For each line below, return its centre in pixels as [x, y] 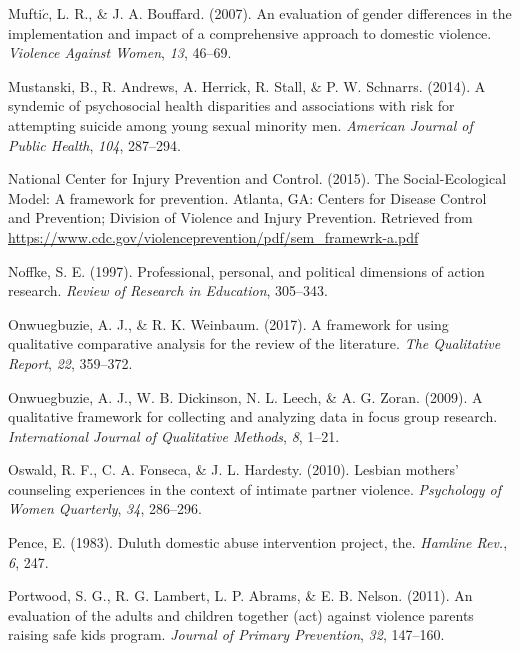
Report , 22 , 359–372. [70, 362]
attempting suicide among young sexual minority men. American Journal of [240, 124]
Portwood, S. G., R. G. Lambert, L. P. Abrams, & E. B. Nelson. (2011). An [240, 595]
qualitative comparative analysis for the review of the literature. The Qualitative [254, 343]
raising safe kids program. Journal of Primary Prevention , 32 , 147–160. [226, 634]
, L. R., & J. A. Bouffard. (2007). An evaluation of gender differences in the [280, 13]
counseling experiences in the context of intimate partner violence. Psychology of [255, 488]
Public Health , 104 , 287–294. [94, 144]
